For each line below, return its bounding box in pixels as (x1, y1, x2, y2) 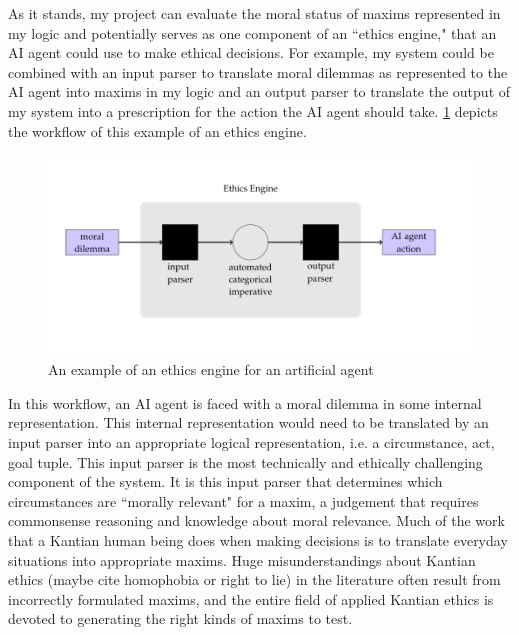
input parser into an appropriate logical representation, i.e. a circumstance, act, (8, 431, 495, 452)
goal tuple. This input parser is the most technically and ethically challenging (8, 451, 483, 472)
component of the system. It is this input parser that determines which (8, 471, 443, 492)
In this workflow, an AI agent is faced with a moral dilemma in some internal (8, 392, 482, 413)
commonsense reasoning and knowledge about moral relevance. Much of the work (8, 510, 505, 531)
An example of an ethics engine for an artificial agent (48, 359, 374, 380)
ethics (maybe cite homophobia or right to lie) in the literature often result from (8, 569, 501, 590)
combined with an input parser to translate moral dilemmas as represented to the (8, 61, 508, 82)
